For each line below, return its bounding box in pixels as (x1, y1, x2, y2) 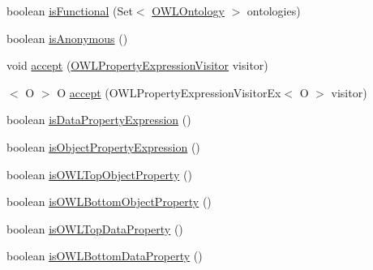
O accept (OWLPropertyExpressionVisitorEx (57, 84, 281, 101)
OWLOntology (152, 2, 225, 19)
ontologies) (247, 2, 301, 19)
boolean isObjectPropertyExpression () (6, 138, 200, 155)
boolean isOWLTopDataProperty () (6, 220, 183, 237)
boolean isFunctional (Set (6, 2, 133, 19)
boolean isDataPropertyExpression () (6, 111, 191, 128)
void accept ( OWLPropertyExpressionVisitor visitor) (6, 57, 268, 74)
